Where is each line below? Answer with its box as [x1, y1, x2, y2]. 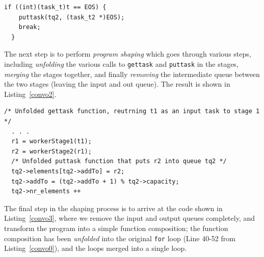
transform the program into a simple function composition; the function [4, 222, 228, 233]
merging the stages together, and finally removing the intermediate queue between [4, 68, 260, 79]
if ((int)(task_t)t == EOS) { [4, 4, 107, 11]
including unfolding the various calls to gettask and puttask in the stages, [4, 58, 239, 69]
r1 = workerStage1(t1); [11, 138, 92, 145]
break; [18, 23, 41, 31]
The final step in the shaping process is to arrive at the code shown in [4, 202, 223, 213]
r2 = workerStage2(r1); [11, 147, 92, 155]
